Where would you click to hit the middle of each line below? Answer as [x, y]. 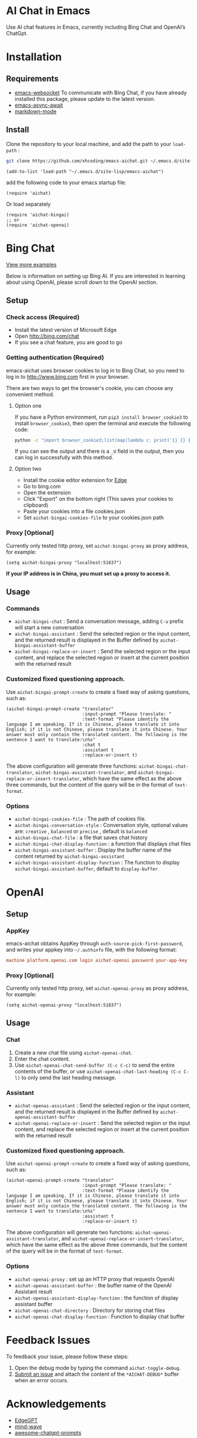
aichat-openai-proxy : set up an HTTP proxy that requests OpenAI [94, 1279]
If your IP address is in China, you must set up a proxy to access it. [89, 574]
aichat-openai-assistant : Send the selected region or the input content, [102, 1105]
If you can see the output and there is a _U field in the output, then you [99, 451]
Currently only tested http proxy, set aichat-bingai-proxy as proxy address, [98, 545]
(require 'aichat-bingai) [38, 215]
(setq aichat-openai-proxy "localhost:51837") [64, 1005]
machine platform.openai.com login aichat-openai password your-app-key [97, 960]
